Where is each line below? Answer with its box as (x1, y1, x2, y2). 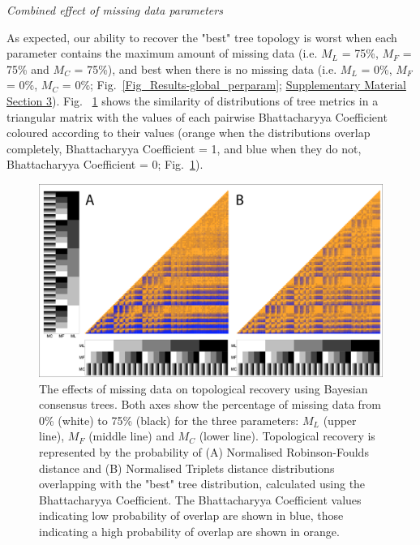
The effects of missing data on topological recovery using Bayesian (39, 380, 368, 397)
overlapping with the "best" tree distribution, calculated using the (39, 475, 366, 492)
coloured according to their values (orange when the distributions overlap (6, 124, 371, 141)
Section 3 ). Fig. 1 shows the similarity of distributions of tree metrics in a (6, 92, 379, 109)
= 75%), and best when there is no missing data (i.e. (74, 60, 337, 77)
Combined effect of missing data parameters (6, 2, 223, 18)
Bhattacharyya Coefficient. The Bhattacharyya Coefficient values (39, 491, 362, 508)
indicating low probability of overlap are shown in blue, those (39, 507, 344, 524)
